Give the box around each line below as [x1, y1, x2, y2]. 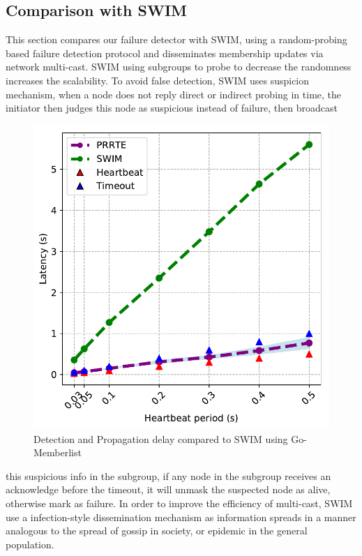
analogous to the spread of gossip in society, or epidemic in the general [6, 523, 308, 538]
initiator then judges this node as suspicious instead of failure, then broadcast [6, 100, 338, 115]
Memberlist [33, 445, 82, 460]
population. [6, 536, 54, 551]
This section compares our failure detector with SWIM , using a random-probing [6, 32, 347, 47]
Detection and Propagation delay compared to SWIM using [33, 431, 288, 446]
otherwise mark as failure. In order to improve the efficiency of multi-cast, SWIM [6, 495, 353, 510]
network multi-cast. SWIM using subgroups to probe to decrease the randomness [6, 59, 352, 74]
